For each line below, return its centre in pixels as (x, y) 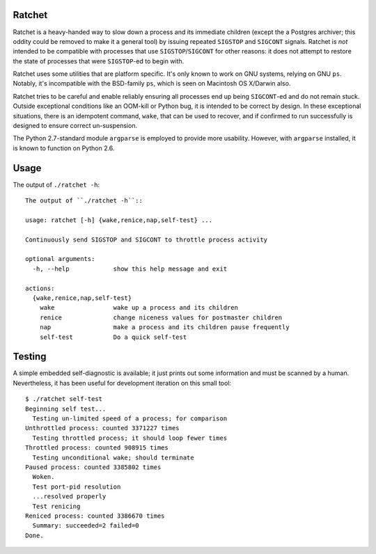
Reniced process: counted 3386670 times (95, 516)
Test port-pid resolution (77, 486)
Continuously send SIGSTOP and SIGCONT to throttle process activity (147, 239)
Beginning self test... (66, 409)
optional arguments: (60, 259)
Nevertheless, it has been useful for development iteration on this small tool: (122, 383)
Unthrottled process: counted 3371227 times (103, 428)
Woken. (44, 477)
